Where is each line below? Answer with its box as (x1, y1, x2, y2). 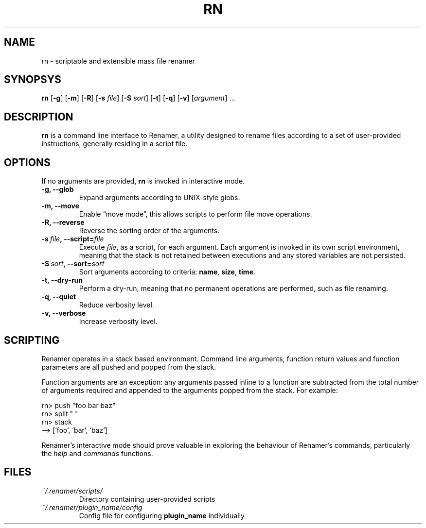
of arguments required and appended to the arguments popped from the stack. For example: (41, 386, 338, 394)
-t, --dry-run (41, 276, 83, 285)
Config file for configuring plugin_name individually (79, 511, 245, 520)
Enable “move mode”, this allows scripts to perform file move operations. (79, 210, 312, 219)
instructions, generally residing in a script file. (41, 139, 188, 148)
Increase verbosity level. (79, 317, 158, 326)
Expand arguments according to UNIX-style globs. (79, 193, 240, 202)
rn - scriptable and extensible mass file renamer (41, 56, 195, 65)
